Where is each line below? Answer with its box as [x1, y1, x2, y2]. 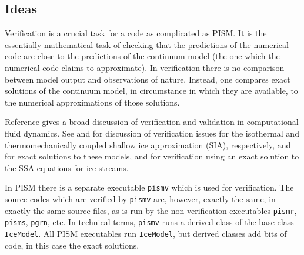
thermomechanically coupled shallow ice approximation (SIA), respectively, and [5, 138, 291, 151]
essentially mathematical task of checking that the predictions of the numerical [5, 38, 289, 50]
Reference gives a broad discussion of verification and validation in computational [5, 115, 299, 128]
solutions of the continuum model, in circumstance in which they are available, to [5, 84, 298, 97]
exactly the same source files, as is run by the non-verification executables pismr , [5, 204, 297, 216]
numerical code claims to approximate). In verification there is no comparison [5, 61, 285, 73]
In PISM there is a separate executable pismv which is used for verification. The [5, 181, 294, 193]
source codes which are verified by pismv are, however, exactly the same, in [5, 192, 276, 205]
